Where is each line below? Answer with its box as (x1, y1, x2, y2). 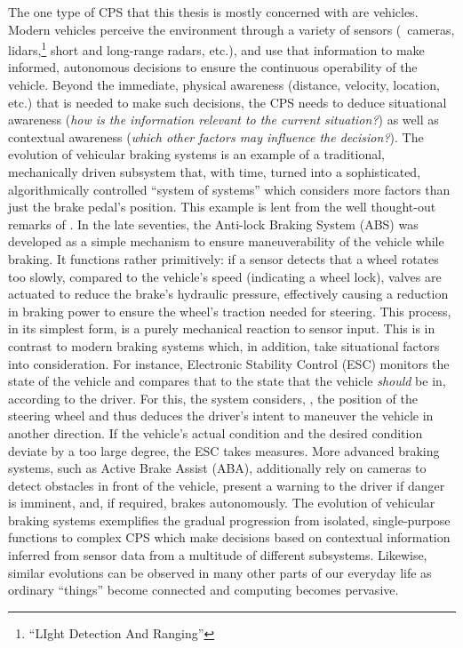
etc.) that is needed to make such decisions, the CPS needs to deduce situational (8, 92, 447, 111)
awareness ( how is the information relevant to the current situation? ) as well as (8, 110, 439, 129)
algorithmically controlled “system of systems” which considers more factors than (8, 180, 451, 198)
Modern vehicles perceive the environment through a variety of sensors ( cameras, (8, 20, 455, 38)
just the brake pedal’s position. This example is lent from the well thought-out (8, 197, 436, 216)
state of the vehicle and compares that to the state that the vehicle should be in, (8, 372, 446, 390)
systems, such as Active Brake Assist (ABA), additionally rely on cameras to (8, 459, 427, 477)
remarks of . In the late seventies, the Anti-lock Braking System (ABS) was (8, 214, 419, 233)
